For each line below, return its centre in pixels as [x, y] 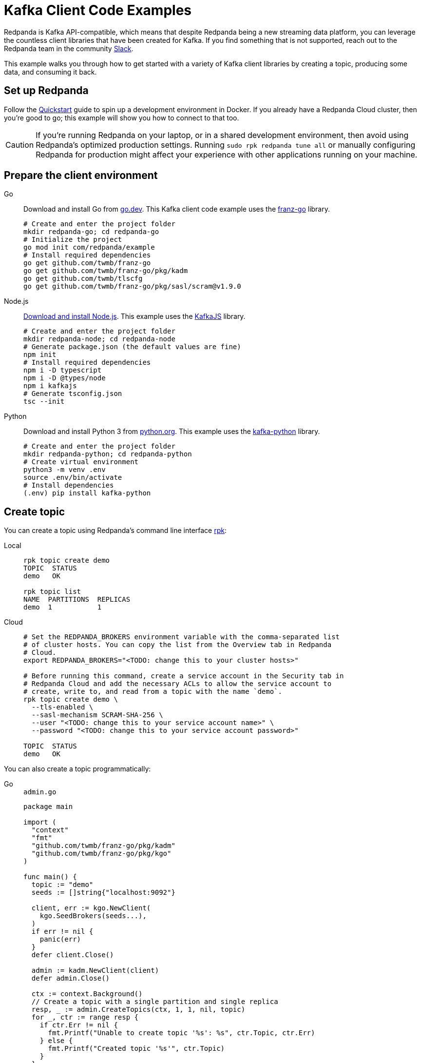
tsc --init [44, 402]
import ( [40, 822]
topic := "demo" [62, 885]
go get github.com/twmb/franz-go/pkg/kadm [106, 271]
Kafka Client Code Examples [98, 10]
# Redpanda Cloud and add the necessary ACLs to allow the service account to [178, 684]
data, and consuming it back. [50, 72]
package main [48, 807]
